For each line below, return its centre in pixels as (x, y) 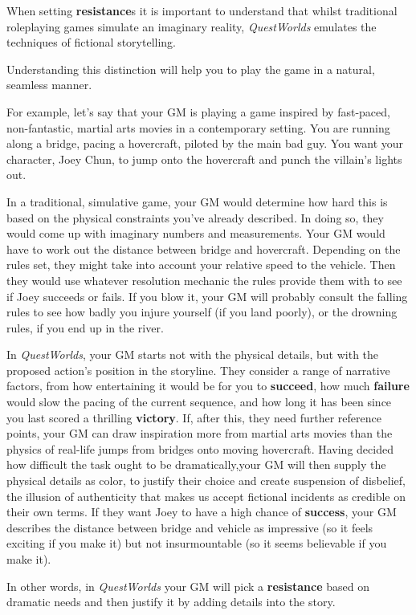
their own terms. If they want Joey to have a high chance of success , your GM (202, 512)
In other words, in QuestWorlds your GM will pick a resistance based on (188, 586)
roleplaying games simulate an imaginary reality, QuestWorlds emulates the (192, 26)
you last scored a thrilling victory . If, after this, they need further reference (194, 417)
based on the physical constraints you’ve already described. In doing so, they (195, 217)
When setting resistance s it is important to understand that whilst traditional (202, 10)
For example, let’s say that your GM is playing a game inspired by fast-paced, (198, 111)
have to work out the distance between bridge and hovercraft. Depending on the (204, 248)
